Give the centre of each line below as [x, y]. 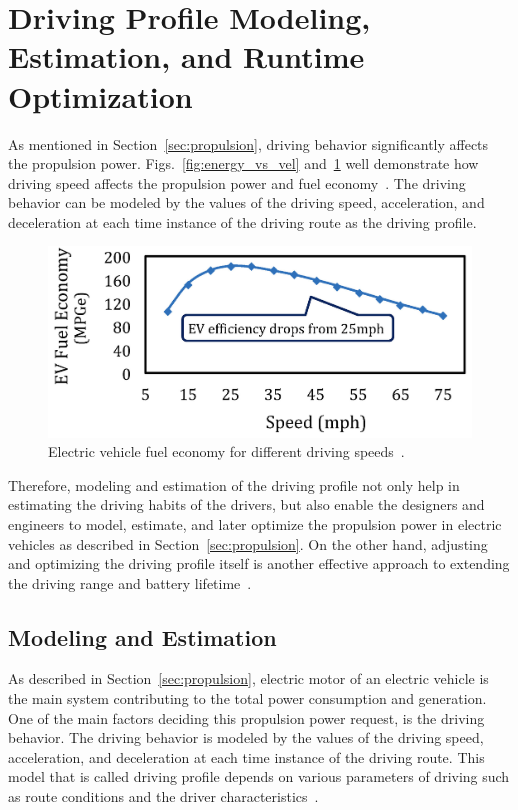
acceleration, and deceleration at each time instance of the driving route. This [246, 756]
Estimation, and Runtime [186, 56]
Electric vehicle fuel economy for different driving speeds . [226, 451]
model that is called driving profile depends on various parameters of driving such [259, 776]
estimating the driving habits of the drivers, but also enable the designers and [246, 504]
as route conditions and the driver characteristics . [163, 796]
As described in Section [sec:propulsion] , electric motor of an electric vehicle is [248, 678]
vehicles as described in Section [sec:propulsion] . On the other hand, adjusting [248, 543]
